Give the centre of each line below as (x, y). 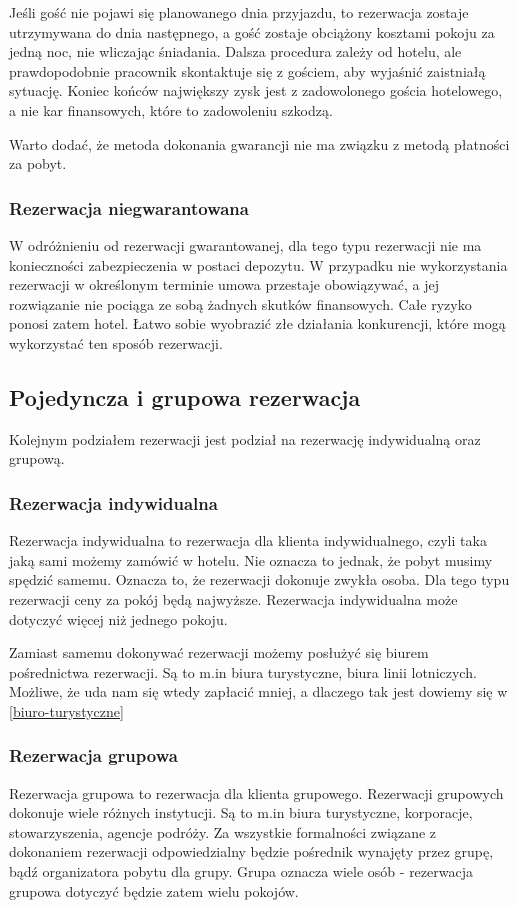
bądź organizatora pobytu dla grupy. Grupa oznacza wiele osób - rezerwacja (241, 871)
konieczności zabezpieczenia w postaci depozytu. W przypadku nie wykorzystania (258, 264)
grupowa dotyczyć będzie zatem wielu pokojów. (154, 890)
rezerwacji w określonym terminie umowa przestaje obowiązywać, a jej (224, 284)
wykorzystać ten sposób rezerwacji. (116, 342)
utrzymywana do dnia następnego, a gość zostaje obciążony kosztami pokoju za (252, 31)
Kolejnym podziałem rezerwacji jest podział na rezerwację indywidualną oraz (245, 438)
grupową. (37, 458)
